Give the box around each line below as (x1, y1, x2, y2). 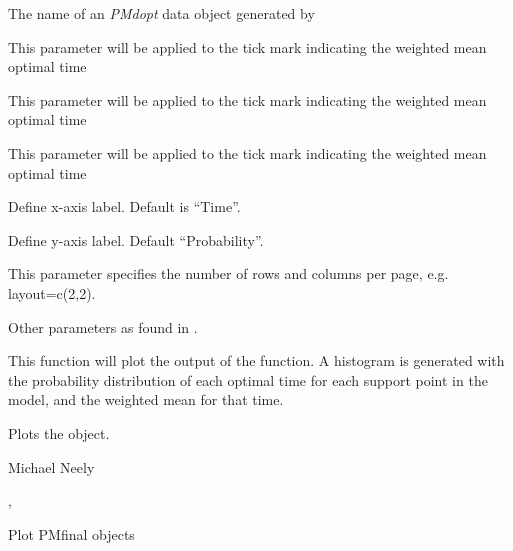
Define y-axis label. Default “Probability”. (8, 229, 264, 250)
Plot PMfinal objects (8, 523, 135, 544)
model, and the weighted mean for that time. (8, 389, 284, 410)
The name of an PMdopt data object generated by (8, 3, 315, 23)
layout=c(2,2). (8, 282, 96, 303)
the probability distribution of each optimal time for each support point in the (8, 369, 488, 390)
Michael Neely (8, 456, 95, 477)
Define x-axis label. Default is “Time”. (8, 196, 241, 217)
